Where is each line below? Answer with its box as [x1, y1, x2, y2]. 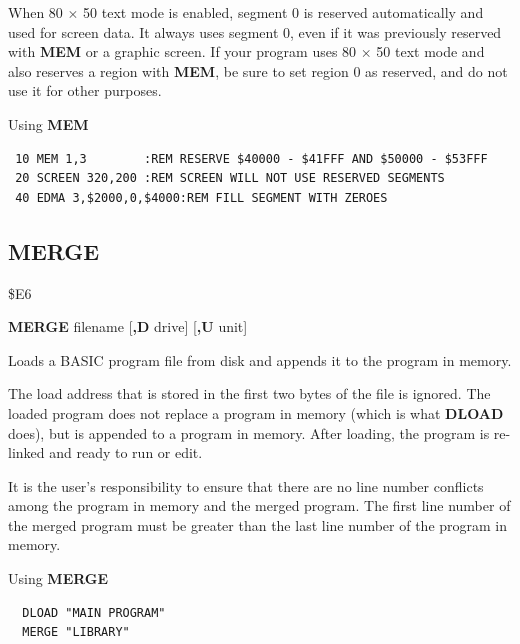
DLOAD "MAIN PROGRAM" [22, 605, 166, 620]
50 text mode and [376, 41, 485, 62]
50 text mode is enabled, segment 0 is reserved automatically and [83, 2, 484, 22]
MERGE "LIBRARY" [22, 625, 130, 640]
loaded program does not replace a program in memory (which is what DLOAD [8, 402, 504, 423]
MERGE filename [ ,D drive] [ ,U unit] [8, 316, 248, 337]
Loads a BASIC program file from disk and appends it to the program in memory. [8, 349, 512, 370]
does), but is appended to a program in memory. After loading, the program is [8, 422, 490, 443]
